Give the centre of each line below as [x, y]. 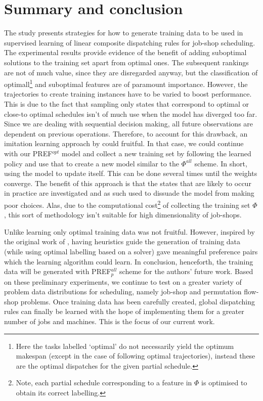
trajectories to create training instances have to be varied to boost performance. [128, 94]
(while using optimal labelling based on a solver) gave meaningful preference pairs [131, 251]
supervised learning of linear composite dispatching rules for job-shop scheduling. [130, 42]
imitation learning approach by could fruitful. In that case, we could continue [124, 143]
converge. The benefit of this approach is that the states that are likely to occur [128, 183]
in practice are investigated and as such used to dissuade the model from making [129, 193]
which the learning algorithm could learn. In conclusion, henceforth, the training [129, 261]
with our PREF [28, 153]
